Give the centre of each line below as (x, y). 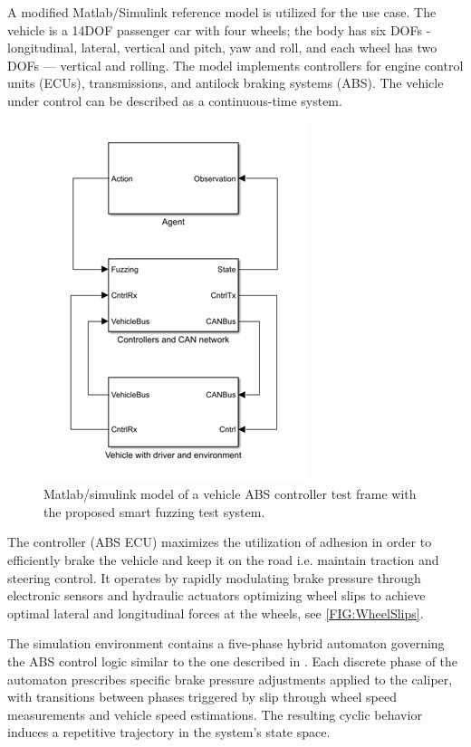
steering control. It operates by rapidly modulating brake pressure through (214, 577)
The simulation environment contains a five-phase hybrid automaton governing (226, 643)
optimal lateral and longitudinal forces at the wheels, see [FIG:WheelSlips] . (216, 613)
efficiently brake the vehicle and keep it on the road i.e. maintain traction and (223, 559)
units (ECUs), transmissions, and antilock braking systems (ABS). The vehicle (226, 83)
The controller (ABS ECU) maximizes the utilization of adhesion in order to (220, 542)
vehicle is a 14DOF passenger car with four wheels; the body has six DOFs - (219, 29)
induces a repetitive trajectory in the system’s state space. (169, 732)
